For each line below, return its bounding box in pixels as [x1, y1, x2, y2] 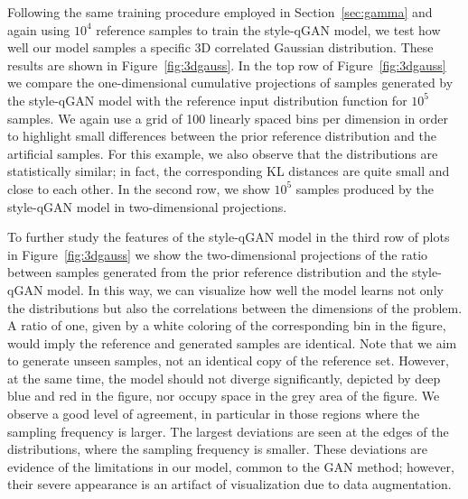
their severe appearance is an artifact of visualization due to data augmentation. [7, 475, 452, 494]
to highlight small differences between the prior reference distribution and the [7, 126, 436, 145]
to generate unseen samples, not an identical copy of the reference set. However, [7, 351, 449, 370]
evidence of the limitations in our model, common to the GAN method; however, [7, 457, 454, 476]
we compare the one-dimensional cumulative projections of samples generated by [7, 73, 454, 92]
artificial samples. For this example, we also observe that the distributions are [7, 143, 438, 162]
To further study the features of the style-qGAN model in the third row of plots [7, 227, 450, 246]
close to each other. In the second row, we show [7, 179, 270, 198]
